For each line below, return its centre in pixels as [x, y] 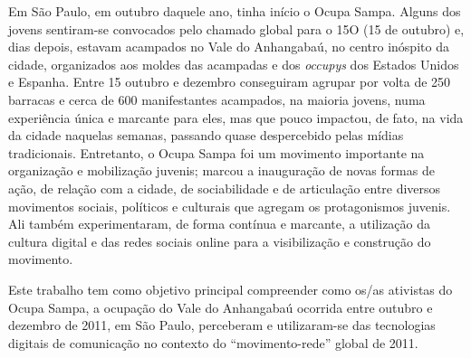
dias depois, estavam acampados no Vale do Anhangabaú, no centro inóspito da [229, 47]
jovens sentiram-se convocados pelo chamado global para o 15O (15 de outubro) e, [236, 28]
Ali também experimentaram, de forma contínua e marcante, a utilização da [220, 224]
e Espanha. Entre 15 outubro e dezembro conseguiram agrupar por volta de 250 [230, 82]
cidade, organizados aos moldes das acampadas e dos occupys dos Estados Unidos [234, 64]
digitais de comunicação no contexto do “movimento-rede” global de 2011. [213, 342]
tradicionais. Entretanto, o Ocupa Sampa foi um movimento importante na [216, 152]
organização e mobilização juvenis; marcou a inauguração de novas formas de [221, 170]
